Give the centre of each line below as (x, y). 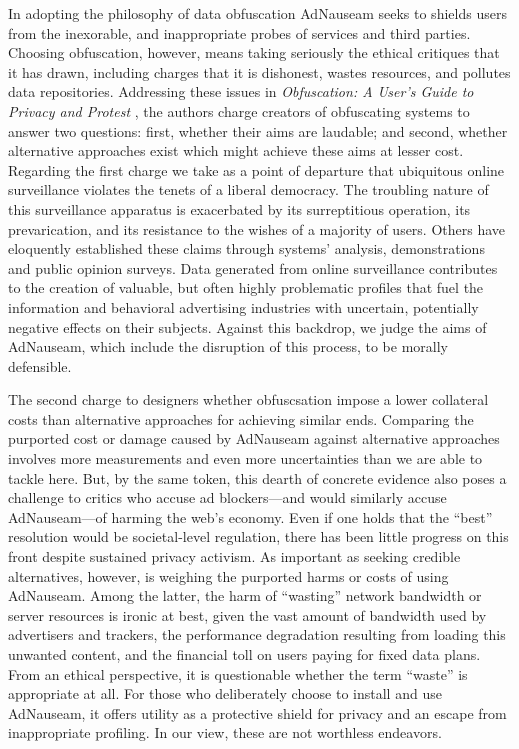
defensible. (40, 365)
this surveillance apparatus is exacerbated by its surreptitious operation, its (239, 208)
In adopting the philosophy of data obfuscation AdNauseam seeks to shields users (257, 13)
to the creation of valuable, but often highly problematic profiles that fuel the (246, 287)
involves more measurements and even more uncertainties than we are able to (245, 458)
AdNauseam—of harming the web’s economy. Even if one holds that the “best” (250, 516)
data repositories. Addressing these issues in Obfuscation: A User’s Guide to (241, 91)
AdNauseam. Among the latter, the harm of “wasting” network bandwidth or (245, 595)
